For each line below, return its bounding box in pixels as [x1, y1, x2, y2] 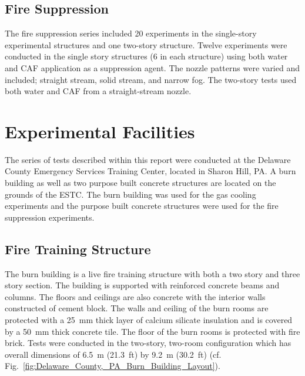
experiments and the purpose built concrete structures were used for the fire [5, 199, 279, 212]
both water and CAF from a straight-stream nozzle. [5, 85, 192, 97]
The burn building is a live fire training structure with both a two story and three [5, 267, 300, 279]
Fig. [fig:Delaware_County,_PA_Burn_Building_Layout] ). [5, 360, 220, 372]
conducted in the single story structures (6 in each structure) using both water [5, 50, 288, 62]
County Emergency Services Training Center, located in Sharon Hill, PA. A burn [5, 165, 296, 177]
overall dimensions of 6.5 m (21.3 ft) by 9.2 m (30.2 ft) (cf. [5, 348, 222, 360]
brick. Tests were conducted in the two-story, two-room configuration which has [5, 337, 291, 349]
